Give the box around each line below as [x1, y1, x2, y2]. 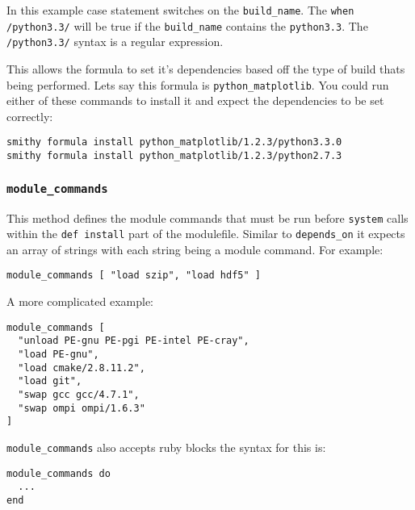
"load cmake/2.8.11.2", [18, 362, 145, 374]
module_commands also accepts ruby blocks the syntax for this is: [6, 438, 326, 455]
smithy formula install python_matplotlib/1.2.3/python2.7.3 [6, 150, 342, 162]
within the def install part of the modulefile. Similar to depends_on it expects [6, 225, 405, 242]
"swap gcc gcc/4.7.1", [18, 388, 140, 400]
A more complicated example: [6, 293, 154, 310]
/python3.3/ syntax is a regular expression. [6, 33, 224, 50]
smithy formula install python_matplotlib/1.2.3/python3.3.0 [6, 136, 342, 148]
